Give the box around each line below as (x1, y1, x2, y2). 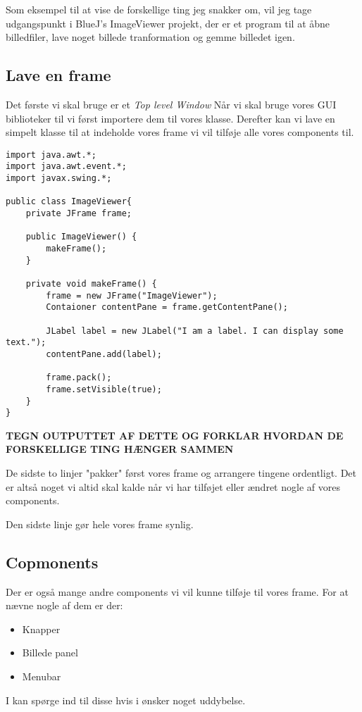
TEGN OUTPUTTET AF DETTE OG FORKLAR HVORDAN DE (6, 427, 344, 442)
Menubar (22, 669, 61, 683)
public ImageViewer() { (25, 232, 137, 242)
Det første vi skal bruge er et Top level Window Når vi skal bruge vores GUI (6, 96, 337, 111)
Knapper (22, 621, 61, 636)
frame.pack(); (46, 373, 112, 383)
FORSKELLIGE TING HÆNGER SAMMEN (6, 442, 234, 456)
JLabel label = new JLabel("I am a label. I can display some (46, 325, 344, 336)
